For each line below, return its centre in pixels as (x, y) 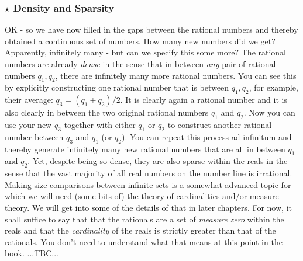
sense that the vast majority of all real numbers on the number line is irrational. (149, 173)
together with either (100, 124)
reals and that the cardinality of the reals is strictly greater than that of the (140, 230)
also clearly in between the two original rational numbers (107, 112)
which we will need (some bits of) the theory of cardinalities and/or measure (142, 196)
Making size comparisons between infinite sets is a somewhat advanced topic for (148, 184)
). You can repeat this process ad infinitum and (207, 136)
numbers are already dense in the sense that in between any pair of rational (140, 64)
